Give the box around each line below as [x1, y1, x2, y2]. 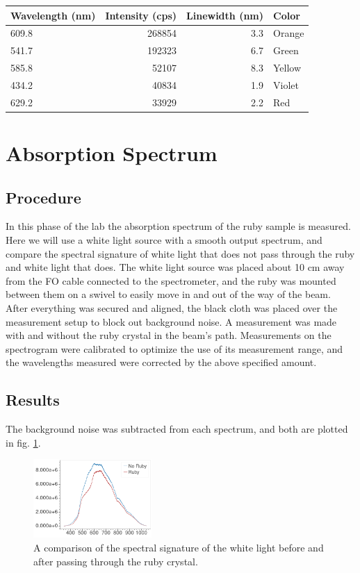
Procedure [6, 186, 81, 208]
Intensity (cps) [105, 8, 177, 22]
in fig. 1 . [6, 435, 41, 449]
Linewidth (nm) [186, 8, 264, 22]
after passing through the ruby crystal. [33, 554, 198, 568]
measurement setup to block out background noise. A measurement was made [6, 314, 337, 329]
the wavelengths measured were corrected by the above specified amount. [6, 355, 317, 369]
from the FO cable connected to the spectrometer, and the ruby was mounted [6, 273, 336, 288]
